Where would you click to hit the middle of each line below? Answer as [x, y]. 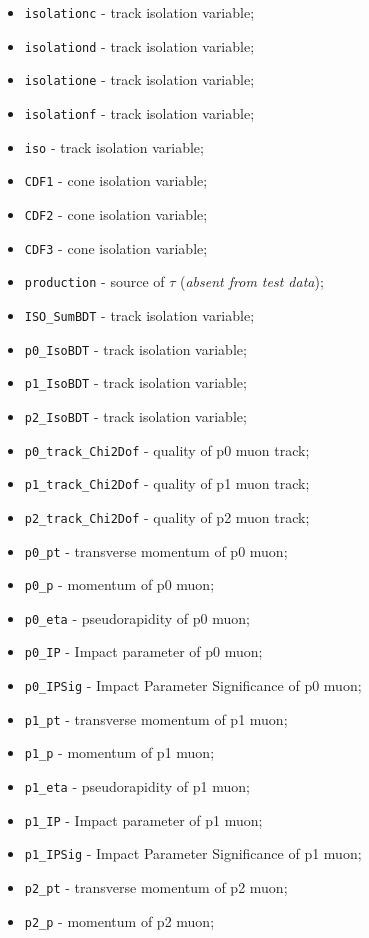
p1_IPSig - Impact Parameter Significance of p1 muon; [193, 853]
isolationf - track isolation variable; [139, 112]
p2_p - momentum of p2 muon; [119, 920]
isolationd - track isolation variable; [139, 45]
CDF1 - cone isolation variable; [116, 180]
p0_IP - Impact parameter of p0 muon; [143, 651]
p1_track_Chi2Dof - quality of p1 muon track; [167, 483]
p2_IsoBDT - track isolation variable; [135, 415]
